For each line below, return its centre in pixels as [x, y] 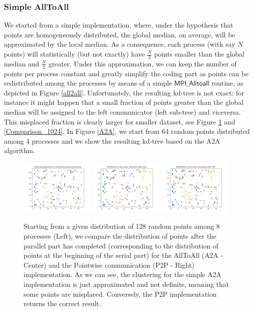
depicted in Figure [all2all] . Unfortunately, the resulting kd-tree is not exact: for [124, 92]
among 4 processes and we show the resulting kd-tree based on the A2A [112, 140]
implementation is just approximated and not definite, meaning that [126, 284]
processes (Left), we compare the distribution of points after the [120, 235]
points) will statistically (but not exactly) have [74, 54]
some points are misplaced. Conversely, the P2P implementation [120, 294]
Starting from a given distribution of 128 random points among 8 [122, 226]
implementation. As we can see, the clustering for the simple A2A [123, 274]
